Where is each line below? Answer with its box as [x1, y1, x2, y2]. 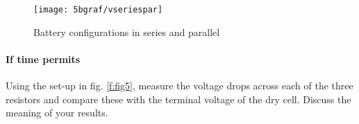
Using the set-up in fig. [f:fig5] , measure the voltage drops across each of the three [6, 78, 353, 93]
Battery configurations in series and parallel [33, 24, 220, 39]
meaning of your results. [6, 105, 108, 120]
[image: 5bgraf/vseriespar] [33, 5, 163, 15]
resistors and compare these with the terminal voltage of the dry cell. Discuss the [6, 91, 351, 106]
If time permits [6, 51, 81, 66]
